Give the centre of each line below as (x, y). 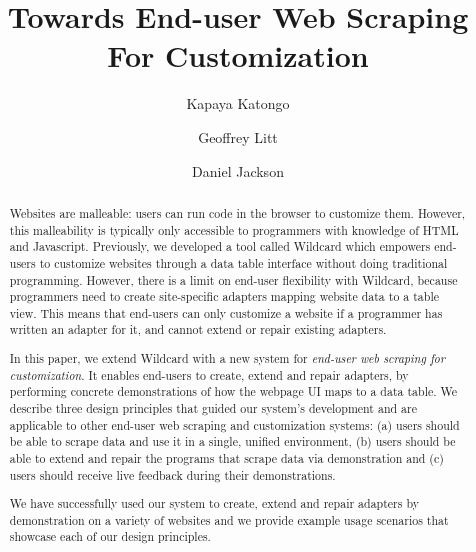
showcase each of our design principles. (110, 536)
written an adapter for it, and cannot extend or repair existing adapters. (198, 329)
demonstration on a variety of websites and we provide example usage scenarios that (229, 519)
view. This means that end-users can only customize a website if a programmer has (226, 312)
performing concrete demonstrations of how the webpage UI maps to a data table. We (233, 391)
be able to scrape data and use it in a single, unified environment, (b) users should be (232, 441)
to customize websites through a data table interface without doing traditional (243, 262)
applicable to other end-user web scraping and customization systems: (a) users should (234, 424)
